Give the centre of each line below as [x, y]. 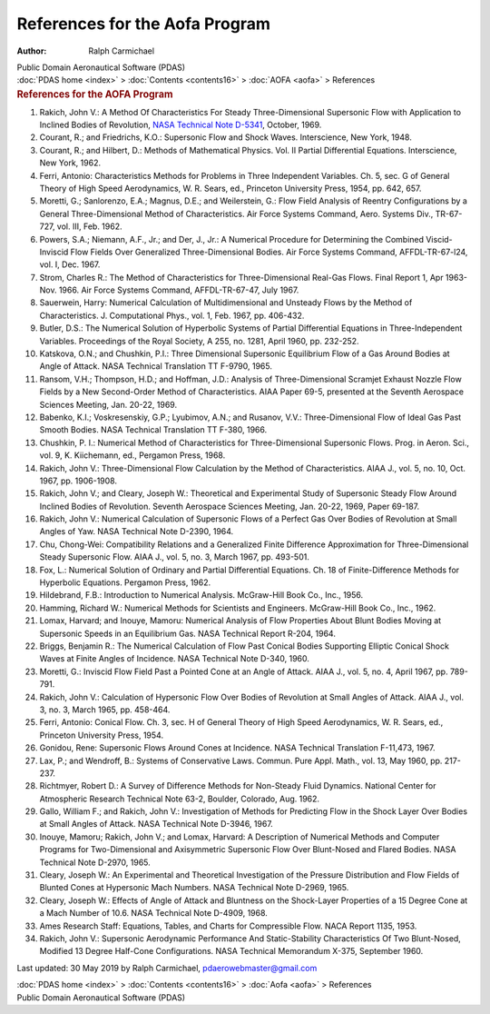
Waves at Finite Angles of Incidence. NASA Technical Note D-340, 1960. [175, 659]
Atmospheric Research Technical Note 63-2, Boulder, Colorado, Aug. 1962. [180, 799]
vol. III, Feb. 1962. [89, 226]
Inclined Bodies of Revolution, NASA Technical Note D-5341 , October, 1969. [181, 124]
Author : [32, 51]
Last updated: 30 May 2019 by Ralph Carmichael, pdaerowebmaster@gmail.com [167, 968]
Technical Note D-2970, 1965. [95, 862]
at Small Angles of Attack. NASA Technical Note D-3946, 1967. [157, 824]
